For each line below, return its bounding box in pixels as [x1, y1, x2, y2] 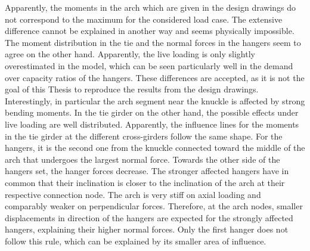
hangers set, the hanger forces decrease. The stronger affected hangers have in [5, 165, 289, 177]
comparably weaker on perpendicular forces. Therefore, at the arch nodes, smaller [5, 200, 303, 212]
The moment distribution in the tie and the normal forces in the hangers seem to [5, 36, 301, 48]
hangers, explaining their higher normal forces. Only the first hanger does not [5, 223, 289, 235]
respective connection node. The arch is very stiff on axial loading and [5, 188, 261, 200]
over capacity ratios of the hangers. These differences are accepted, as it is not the [5, 71, 305, 83]
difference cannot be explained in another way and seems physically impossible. [5, 24, 294, 37]
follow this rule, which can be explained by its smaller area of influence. [5, 234, 266, 247]
